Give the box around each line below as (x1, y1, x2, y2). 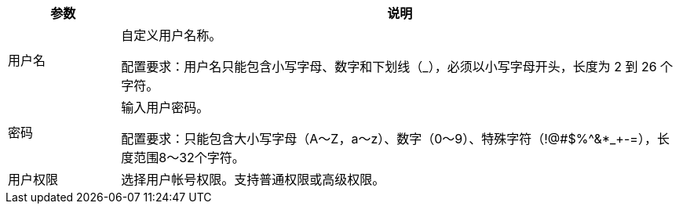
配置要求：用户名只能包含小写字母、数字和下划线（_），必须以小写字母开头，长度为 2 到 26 (121, 59, 657, 74)
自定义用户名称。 (121, 27, 222, 43)
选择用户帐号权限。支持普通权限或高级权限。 (121, 172, 385, 187)
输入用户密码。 (121, 100, 210, 115)
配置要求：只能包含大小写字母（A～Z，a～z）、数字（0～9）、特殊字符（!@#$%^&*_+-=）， (121, 131, 657, 147)
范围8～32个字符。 (133, 150, 245, 165)
